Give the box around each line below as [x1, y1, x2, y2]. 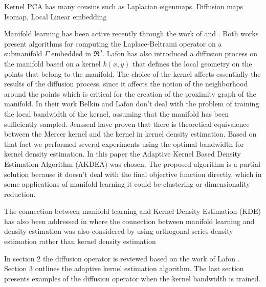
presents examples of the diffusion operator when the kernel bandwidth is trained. [4, 273, 261, 283]
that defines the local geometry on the [132, 58, 252, 69]
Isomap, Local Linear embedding [4, 11, 107, 21]
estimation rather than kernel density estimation [4, 236, 156, 247]
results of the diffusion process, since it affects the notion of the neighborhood [4, 78, 248, 89]
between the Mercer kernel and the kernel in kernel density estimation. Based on [4, 128, 257, 139]
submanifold [4, 48, 42, 59]
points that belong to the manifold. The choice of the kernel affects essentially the [4, 68, 261, 79]
